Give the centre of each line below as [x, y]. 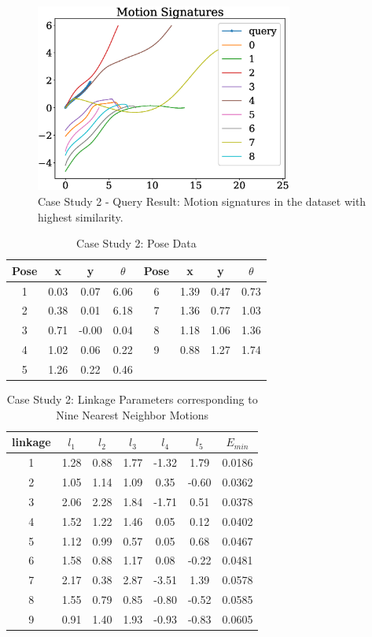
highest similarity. [81, 216]
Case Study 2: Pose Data [136, 243]
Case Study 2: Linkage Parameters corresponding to [132, 399]
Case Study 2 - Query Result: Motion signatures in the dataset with [202, 201]
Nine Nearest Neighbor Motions [133, 414]
